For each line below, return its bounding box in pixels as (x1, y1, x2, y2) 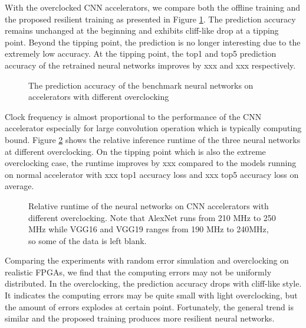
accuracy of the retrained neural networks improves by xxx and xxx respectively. (5, 59, 296, 71)
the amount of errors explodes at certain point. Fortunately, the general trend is (5, 300, 294, 313)
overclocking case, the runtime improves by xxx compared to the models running (5, 157, 297, 169)
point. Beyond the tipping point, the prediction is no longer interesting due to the (5, 35, 301, 48)
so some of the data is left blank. (28, 234, 147, 246)
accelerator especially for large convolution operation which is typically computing (5, 122, 302, 134)
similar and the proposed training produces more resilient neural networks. (5, 312, 275, 324)
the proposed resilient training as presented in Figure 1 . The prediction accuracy (5, 12, 296, 25)
